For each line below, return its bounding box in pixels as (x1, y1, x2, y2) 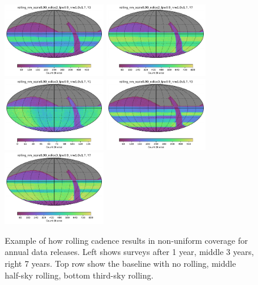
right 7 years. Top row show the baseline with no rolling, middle (5, 257, 236, 269)
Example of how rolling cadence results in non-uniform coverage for (5, 234, 248, 246)
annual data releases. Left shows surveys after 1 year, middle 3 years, (5, 246, 254, 258)
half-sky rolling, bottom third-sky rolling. (5, 269, 154, 281)
